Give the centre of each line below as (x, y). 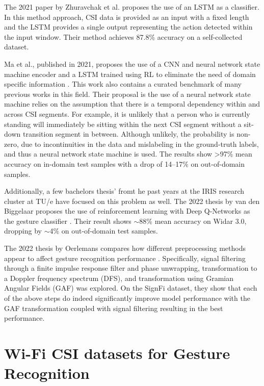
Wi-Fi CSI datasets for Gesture (117, 353)
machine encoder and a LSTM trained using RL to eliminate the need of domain (130, 74)
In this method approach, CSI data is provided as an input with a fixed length (127, 17)
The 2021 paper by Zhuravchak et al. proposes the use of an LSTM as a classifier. (132, 7)
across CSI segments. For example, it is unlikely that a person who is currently (127, 113)
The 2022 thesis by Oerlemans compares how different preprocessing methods (125, 248)
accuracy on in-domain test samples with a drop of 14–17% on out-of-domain (125, 163)
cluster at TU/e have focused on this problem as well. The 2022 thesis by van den (132, 201)
